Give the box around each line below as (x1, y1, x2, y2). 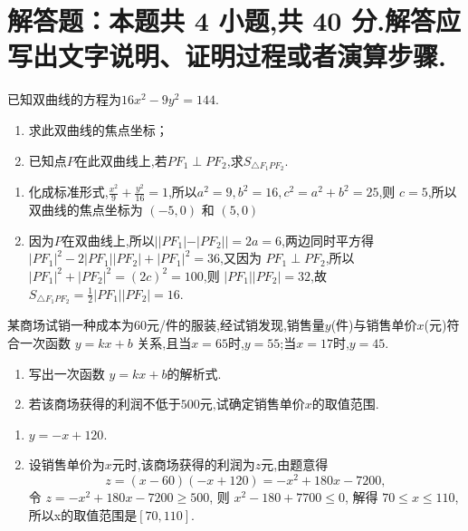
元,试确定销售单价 (199, 394, 305, 413)
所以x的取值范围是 (28, 505, 138, 524)
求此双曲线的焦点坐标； (28, 120, 168, 139)
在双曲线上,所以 (62, 230, 155, 249)
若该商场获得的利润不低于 (28, 394, 181, 413)
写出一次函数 (28, 363, 105, 382)
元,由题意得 (261, 455, 329, 474)
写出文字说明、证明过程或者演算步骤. (7, 37, 446, 74)
